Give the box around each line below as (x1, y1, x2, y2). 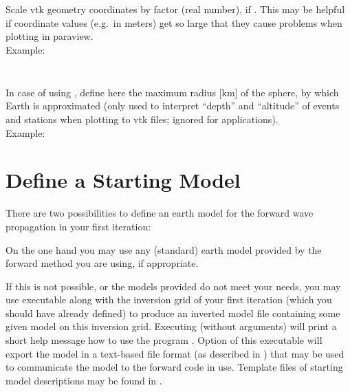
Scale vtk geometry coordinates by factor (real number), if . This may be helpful (6, 1, 345, 16)
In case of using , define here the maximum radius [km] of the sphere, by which (6, 85, 339, 99)
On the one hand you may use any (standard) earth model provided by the (6, 242, 322, 257)
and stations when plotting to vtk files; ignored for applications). (6, 112, 278, 126)
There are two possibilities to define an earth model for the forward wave (6, 206, 314, 220)
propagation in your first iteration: (6, 219, 151, 233)
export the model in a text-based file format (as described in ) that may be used (6, 346, 344, 360)
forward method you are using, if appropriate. (6, 256, 199, 270)
